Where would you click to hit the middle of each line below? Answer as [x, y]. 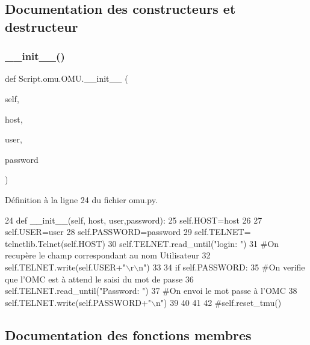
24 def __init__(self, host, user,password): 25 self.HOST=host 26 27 [134, 220]
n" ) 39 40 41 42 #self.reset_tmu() [219, 302]
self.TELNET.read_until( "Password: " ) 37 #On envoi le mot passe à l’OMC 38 [151, 291]
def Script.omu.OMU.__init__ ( [67, 78]
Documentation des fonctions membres [128, 334]
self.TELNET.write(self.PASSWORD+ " [78, 302]
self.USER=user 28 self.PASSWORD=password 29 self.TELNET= [128, 232]
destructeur [42, 26]
